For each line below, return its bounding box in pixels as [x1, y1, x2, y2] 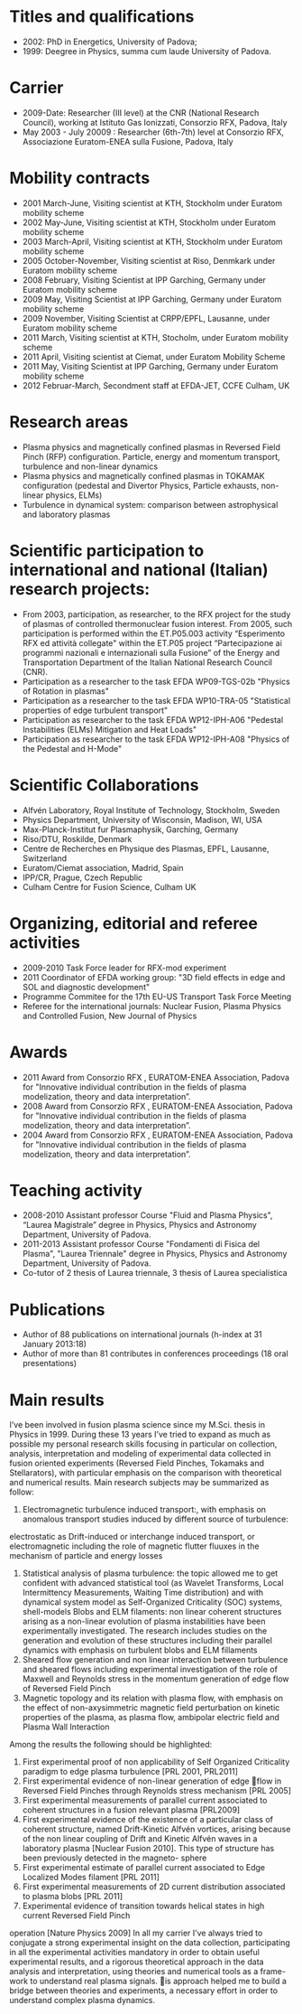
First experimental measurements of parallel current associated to [22, 1795, 268, 1806]
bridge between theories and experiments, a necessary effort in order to [9, 1985, 278, 1996]
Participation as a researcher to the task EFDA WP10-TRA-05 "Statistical [22, 695, 291, 706]
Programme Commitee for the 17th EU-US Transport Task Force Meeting [22, 991, 292, 1002]
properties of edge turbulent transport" [22, 705, 169, 716]
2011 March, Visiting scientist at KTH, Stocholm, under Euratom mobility [22, 332, 288, 342]
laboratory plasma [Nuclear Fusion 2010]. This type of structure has [22, 1843, 275, 1854]
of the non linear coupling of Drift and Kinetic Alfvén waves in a [22, 1833, 258, 1844]
